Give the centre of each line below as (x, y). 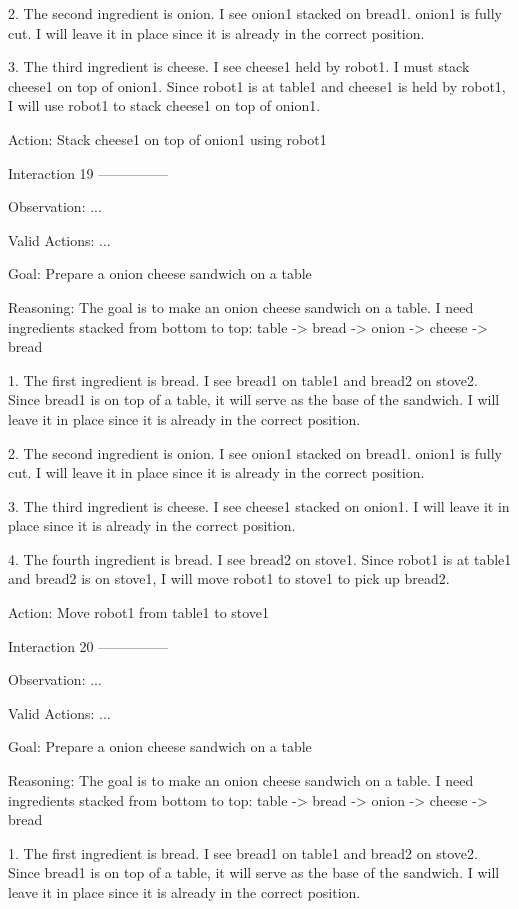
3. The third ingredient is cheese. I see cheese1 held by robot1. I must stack (239, 66)
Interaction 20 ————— (88, 645)
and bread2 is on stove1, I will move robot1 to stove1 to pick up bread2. (229, 578)
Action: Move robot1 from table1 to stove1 (139, 612)
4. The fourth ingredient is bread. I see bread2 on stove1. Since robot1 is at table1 (260, 558)
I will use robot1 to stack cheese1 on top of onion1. (164, 105)
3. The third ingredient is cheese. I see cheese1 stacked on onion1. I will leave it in (259, 505)
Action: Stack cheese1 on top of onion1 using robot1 (167, 138)
